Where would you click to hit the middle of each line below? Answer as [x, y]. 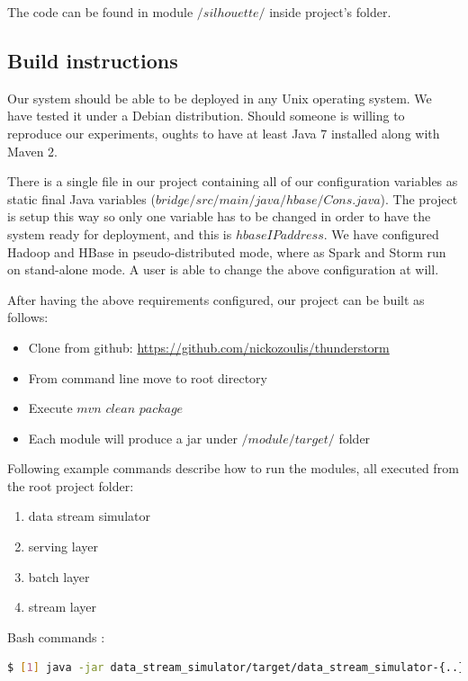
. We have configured [381, 233]
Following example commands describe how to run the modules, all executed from [233, 468]
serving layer [63, 547]
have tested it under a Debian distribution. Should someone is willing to [206, 116]
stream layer [62, 607]
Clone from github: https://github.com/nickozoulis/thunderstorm [209, 347]
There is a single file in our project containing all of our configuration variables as [233, 181]
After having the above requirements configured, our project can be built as [216, 299]
